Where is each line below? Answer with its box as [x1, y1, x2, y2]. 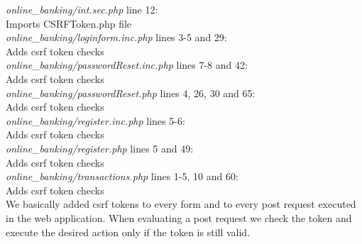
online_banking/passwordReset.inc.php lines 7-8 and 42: [6, 57, 248, 72]
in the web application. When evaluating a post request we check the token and [6, 210, 352, 225]
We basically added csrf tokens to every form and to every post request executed [6, 196, 356, 211]
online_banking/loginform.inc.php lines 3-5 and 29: [6, 30, 227, 45]
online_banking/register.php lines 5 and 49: [6, 140, 194, 155]
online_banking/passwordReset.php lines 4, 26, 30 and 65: [6, 85, 256, 100]
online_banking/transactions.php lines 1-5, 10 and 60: [6, 169, 238, 184]
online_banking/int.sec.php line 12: [6, 2, 158, 16]
